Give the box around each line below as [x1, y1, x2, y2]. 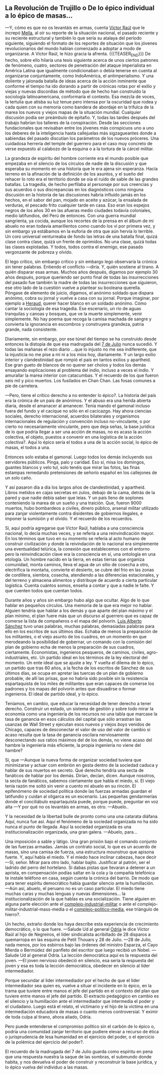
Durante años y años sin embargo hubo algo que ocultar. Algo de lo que [5, 597, 150, 603]
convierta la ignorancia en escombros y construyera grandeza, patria [5, 321, 144, 327]
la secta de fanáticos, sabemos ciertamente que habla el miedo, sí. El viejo [5, 778, 155, 784]
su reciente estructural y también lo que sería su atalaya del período [5, 35, 142, 41]
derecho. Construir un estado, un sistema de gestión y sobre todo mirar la [5, 706, 154, 711]
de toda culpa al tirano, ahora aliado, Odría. [5, 1014, 92, 1020]
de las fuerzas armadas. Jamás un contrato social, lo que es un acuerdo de [5, 843, 157, 849]
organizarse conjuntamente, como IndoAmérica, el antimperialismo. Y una [5, 73, 154, 79]
